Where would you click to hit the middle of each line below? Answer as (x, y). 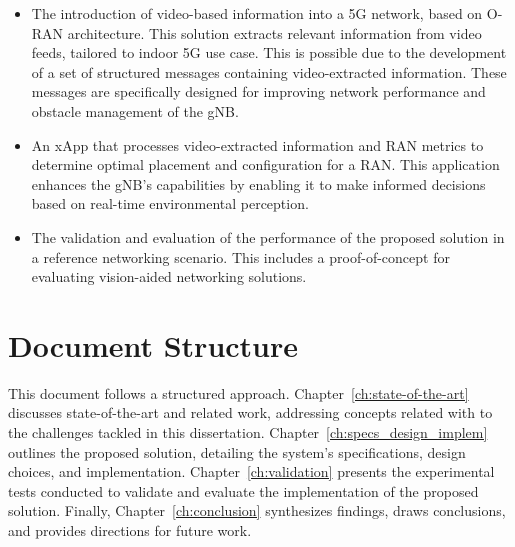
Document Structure (153, 344)
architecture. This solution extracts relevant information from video (274, 32)
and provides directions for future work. (130, 530)
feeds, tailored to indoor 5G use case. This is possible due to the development (269, 52)
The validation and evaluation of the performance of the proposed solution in (268, 236)
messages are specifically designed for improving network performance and (258, 91)
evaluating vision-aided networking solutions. (169, 276)
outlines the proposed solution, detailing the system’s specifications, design (237, 451)
